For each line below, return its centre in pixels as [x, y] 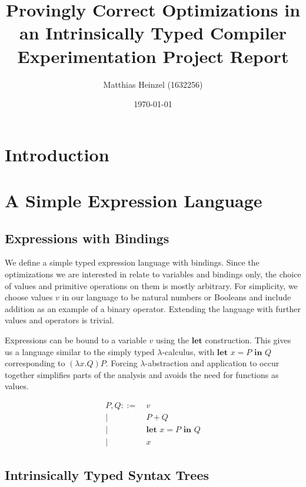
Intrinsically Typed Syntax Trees [107, 474]
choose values [29, 297]
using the [172, 340]
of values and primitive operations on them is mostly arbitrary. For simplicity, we [151, 285]
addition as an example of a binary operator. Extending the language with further [153, 308]
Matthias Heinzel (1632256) [153, 84]
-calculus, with [188, 351]
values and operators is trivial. [59, 320]
